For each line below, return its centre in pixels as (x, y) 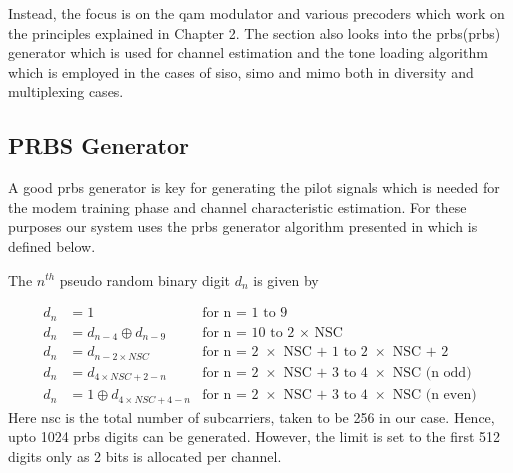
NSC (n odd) (432, 372)
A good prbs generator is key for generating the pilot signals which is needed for (254, 187)
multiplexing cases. (66, 91)
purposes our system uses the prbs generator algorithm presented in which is (243, 226)
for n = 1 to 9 (245, 313)
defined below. (52, 245)
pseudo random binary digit (144, 279)
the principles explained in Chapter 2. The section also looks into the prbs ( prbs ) (254, 32)
